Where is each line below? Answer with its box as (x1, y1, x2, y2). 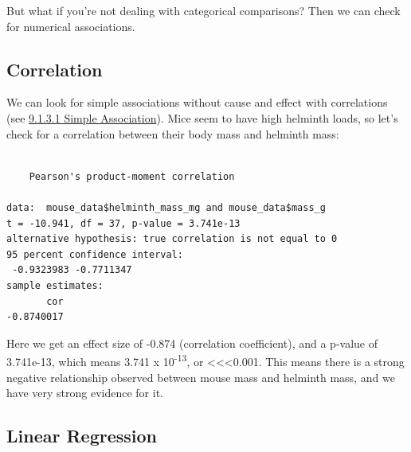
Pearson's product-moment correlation (29, 170, 235, 182)
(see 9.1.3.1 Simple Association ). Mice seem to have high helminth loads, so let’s (6, 109, 398, 126)
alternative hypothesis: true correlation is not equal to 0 (6, 233, 338, 245)
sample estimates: (6, 279, 104, 291)
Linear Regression (6, 423, 157, 448)
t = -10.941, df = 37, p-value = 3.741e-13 (6, 217, 241, 229)
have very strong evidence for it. (6, 384, 163, 401)
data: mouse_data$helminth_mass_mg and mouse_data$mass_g (6, 201, 326, 213)
